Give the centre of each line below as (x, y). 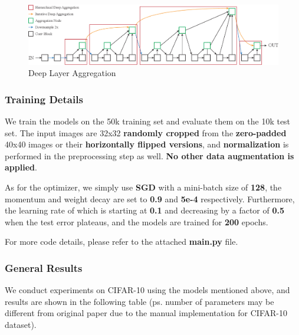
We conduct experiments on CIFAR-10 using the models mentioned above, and (147, 290)
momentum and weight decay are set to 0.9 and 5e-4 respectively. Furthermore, (150, 198)
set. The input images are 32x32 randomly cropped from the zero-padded (146, 132)
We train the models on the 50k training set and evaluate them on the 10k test (148, 121)
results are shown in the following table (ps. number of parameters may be (139, 301)
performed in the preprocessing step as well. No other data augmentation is (149, 155)
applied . (21, 167)
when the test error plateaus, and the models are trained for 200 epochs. (137, 221)
